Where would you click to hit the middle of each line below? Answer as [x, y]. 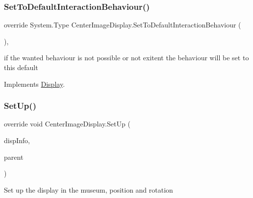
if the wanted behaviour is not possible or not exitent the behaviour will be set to [126, 58]
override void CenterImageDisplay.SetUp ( [67, 124]
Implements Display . [35, 84]
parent [14, 157]
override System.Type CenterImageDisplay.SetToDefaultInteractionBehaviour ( [123, 25]
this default [21, 67]
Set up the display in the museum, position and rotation [89, 189]
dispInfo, [17, 140]
